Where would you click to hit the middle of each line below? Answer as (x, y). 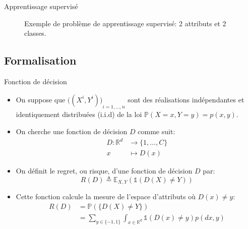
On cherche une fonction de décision (72, 131)
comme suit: (157, 131)
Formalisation (40, 60)
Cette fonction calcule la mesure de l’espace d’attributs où (106, 196)
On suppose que (41, 99)
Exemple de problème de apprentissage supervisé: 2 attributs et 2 (125, 23)
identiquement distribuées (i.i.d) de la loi (79, 114)
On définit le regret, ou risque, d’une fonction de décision (104, 171)
